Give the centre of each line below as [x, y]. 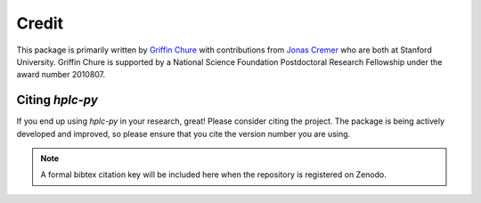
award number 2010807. [61, 75]
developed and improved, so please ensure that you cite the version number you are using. [183, 134]
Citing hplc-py [57, 100]
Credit [40, 23]
